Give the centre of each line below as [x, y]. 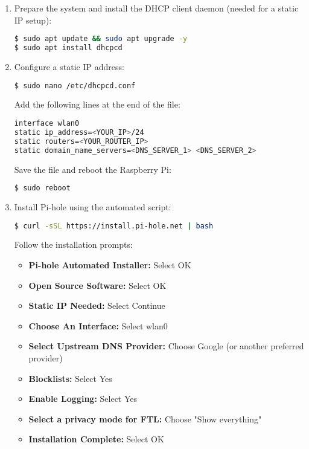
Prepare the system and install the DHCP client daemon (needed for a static [156, 8]
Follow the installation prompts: [73, 244]
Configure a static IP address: [69, 66]
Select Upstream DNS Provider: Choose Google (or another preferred [166, 346]
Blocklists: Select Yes [70, 378]
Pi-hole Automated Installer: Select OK [110, 265]
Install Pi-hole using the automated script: [93, 206]
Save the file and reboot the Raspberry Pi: [93, 169]
